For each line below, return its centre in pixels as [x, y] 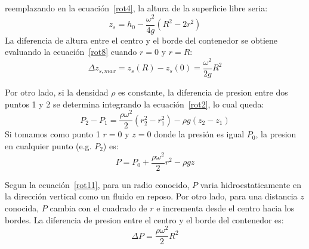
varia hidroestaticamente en [251, 184]
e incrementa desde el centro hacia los [225, 207]
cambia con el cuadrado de [98, 207]
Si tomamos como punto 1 [52, 134]
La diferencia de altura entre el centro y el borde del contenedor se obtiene [141, 40]
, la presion [276, 134]
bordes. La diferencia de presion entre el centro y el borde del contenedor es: [144, 219]
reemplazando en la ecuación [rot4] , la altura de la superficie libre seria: [136, 8]
